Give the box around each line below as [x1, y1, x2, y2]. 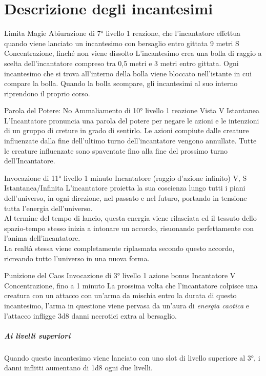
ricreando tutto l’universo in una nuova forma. [4, 253, 150, 263]
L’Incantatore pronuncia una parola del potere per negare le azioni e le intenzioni [4, 115, 259, 126]
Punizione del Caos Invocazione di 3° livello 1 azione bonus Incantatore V [4, 270, 236, 281]
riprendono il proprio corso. [4, 88, 90, 98]
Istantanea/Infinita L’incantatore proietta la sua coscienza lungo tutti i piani [4, 182, 245, 193]
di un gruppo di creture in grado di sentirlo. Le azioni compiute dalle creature [4, 125, 249, 136]
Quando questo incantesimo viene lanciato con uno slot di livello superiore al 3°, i [4, 352, 260, 363]
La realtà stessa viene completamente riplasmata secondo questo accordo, [4, 243, 235, 253]
